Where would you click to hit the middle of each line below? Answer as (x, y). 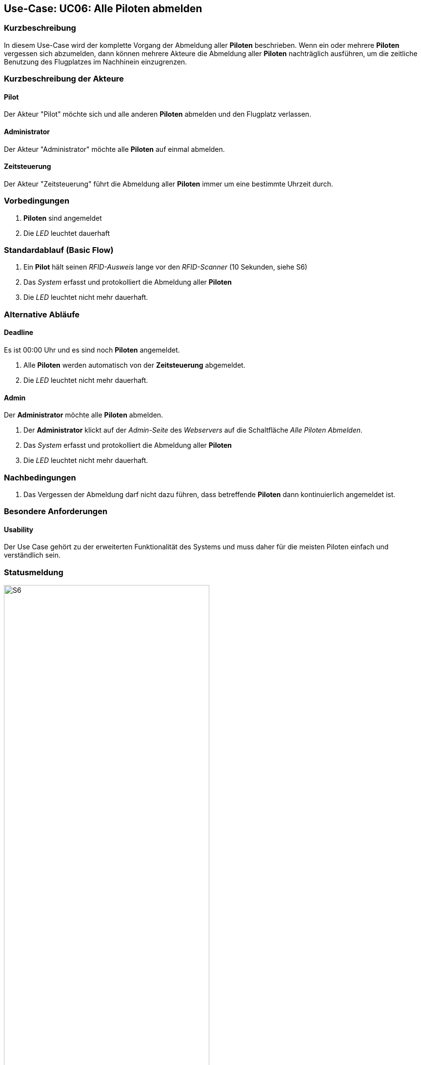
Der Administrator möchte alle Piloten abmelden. (84, 415)
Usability (19, 529)
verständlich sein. (32, 555)
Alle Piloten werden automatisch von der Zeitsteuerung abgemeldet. (134, 365)
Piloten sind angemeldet (63, 218)
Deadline (19, 333)
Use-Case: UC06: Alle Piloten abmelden (103, 9)
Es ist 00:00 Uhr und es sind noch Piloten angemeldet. (92, 350)
